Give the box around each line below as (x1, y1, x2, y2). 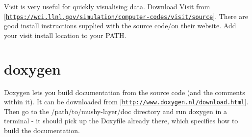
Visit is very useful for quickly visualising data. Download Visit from (4, 1, 210, 11)
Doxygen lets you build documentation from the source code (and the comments (4, 87, 245, 97)
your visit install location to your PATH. (4, 30, 126, 40)
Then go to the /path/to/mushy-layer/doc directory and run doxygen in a (4, 106, 227, 116)
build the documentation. (4, 125, 80, 135)
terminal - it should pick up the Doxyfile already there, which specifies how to (4, 116, 238, 126)
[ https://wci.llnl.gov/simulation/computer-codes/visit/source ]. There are (4, 11, 248, 21)
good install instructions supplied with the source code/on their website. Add (4, 20, 236, 31)
